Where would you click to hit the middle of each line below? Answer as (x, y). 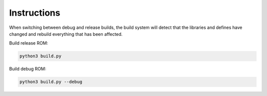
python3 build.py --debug (51, 82)
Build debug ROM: (28, 69)
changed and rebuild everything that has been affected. (66, 34)
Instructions (35, 13)
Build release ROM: (29, 43)
